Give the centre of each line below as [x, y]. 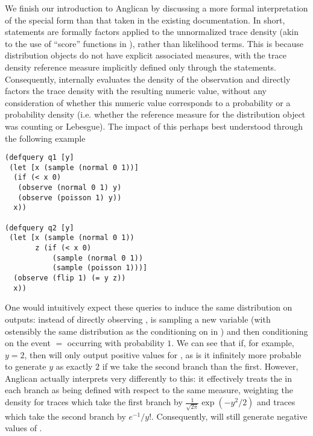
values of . [24, 428]
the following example [45, 138]
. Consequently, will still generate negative [229, 416]
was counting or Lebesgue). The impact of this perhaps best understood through [154, 126]
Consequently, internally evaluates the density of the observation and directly [148, 79]
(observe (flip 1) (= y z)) [70, 278]
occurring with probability [116, 343]
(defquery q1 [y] [40, 158]
